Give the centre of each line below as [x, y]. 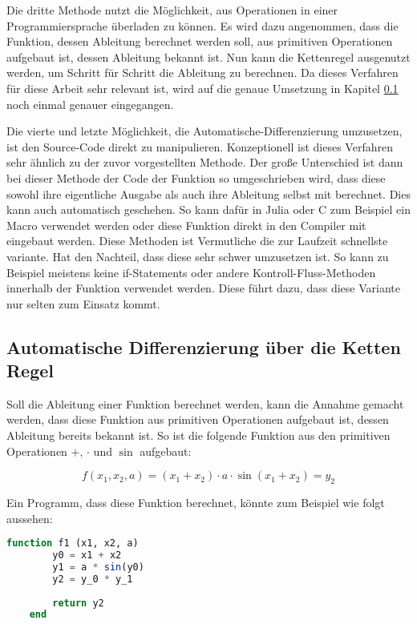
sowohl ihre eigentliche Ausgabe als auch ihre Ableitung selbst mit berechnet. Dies [208, 193]
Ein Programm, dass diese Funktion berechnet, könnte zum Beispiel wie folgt [196, 503]
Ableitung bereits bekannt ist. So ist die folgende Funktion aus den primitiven [198, 435]
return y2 [78, 603]
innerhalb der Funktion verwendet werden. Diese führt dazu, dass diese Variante [203, 288]
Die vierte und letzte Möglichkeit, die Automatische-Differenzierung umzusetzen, [204, 131]
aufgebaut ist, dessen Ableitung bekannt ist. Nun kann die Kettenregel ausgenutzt [208, 56]
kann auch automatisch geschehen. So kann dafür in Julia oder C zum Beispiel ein [208, 209]
